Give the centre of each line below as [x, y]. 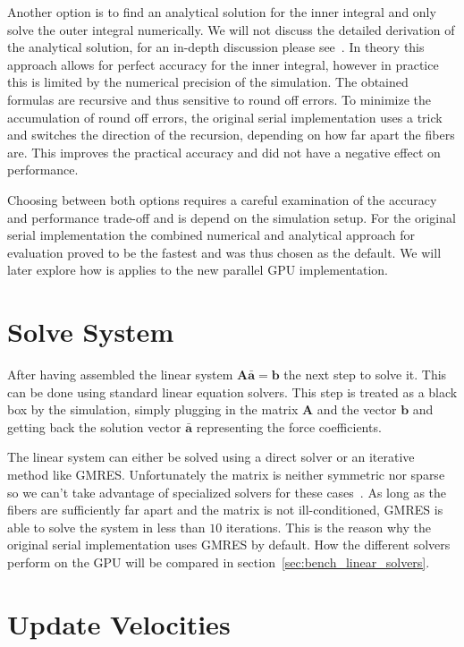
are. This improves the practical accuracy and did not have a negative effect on [224, 152]
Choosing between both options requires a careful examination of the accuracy [222, 199]
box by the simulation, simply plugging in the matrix [153, 409]
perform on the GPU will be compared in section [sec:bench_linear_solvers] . [219, 562]
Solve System [91, 332]
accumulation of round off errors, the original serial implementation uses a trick [225, 117]
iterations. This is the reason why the [328, 527]
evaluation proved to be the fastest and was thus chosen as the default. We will [224, 252]
